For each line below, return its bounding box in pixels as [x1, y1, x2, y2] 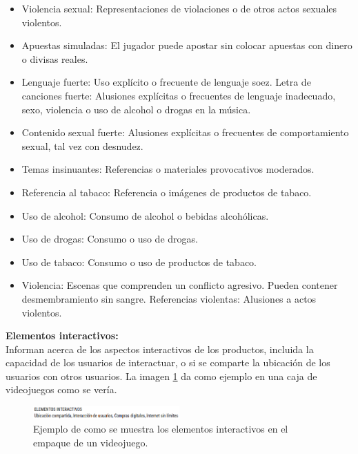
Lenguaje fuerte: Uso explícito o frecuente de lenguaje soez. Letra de [21, 75, 311, 89]
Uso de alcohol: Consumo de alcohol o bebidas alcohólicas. [21, 208, 269, 223]
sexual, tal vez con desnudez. [21, 138, 143, 153]
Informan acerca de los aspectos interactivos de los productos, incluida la [6, 341, 314, 356]
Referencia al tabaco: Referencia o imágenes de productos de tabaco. [21, 185, 312, 199]
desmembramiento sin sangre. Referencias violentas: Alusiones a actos [21, 291, 317, 305]
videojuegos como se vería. [6, 382, 117, 397]
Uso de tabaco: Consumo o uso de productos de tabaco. [21, 254, 257, 269]
